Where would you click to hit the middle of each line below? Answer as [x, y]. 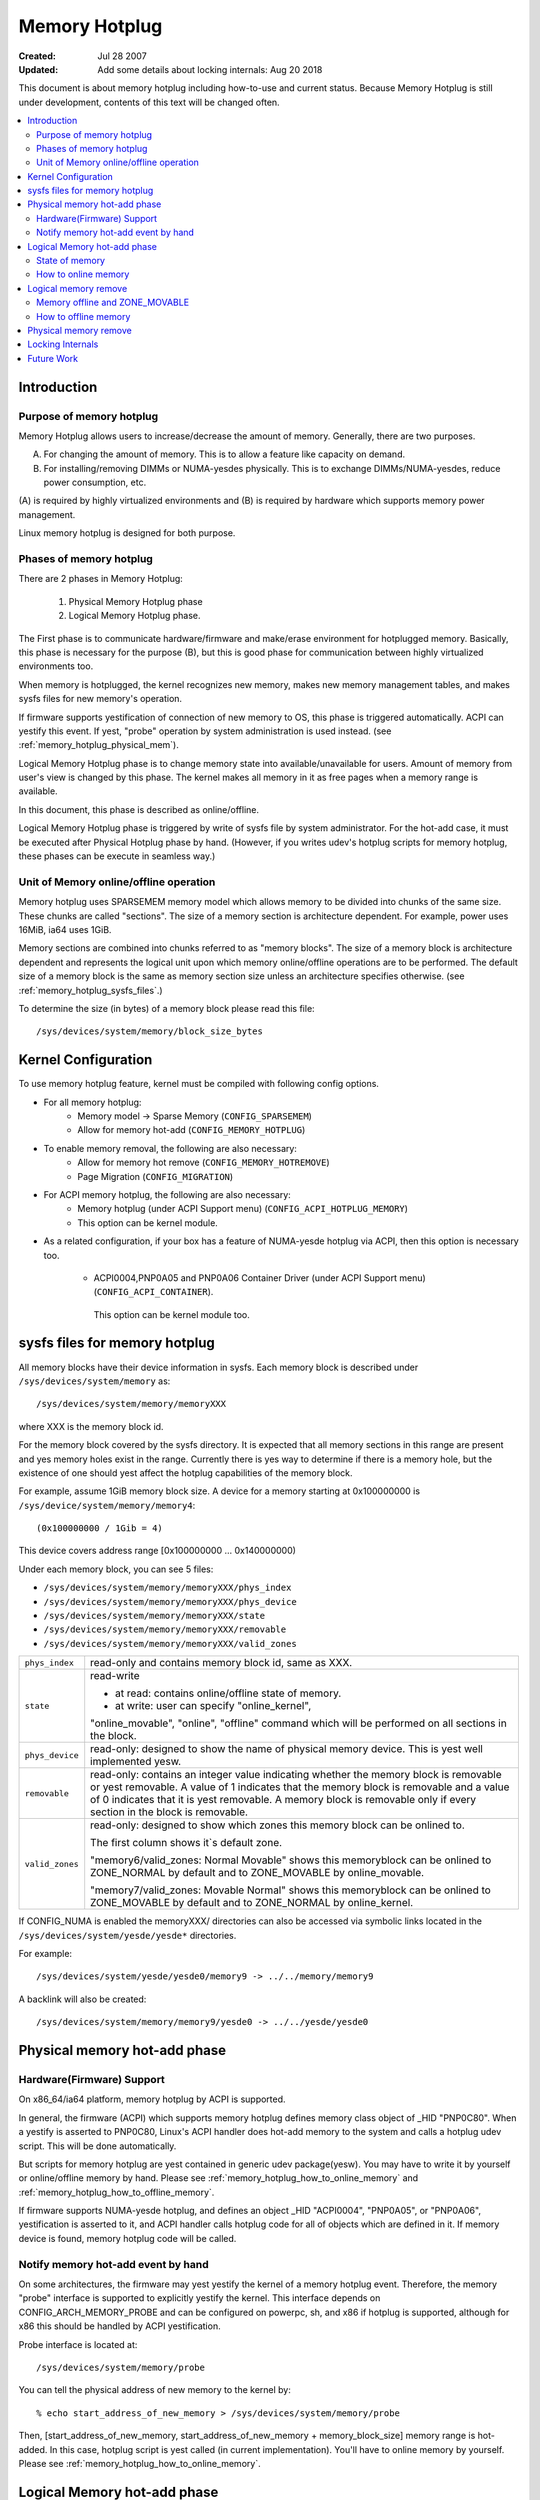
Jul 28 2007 [122, 56]
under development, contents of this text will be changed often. [149, 102]
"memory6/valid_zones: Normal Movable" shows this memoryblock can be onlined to [291, 1860]
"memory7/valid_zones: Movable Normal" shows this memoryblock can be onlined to [291, 1890]
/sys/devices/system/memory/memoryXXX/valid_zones [170, 1643]
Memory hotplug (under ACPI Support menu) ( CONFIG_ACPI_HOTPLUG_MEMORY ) [243, 1209]
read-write [115, 1676]
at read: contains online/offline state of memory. [228, 1693]
